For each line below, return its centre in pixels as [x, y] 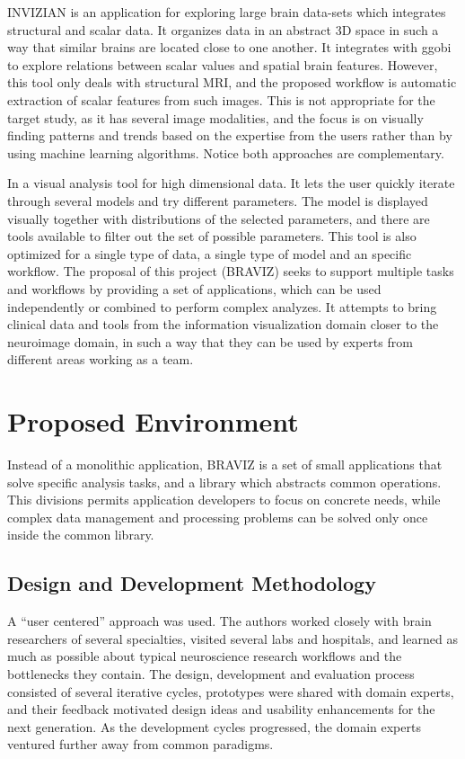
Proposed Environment [153, 421]
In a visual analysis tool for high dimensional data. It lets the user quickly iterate [231, 183]
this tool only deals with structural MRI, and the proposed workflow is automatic [232, 82]
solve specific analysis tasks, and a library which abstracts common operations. [224, 482]
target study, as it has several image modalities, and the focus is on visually [215, 117]
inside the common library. [81, 535]
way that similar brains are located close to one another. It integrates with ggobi [229, 47]
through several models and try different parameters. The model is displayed [218, 200]
